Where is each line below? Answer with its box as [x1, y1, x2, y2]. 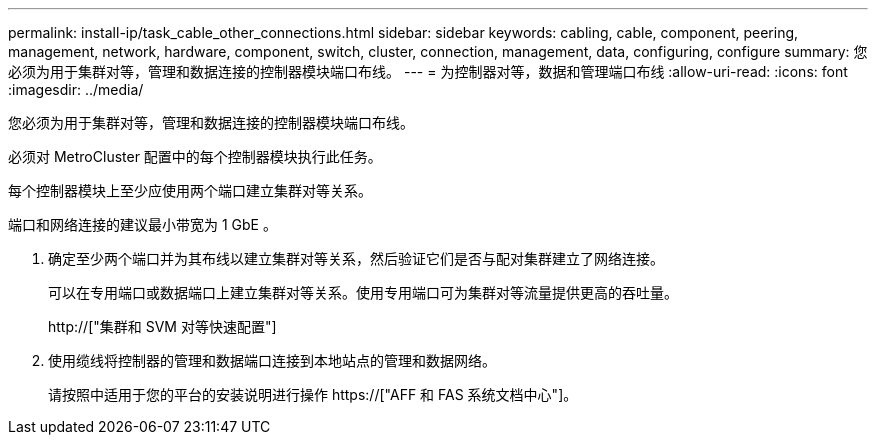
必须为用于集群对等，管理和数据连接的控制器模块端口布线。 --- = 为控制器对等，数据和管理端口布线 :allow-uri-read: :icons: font [8, 63, 848, 80]
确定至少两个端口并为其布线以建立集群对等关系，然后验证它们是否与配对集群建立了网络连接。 [48, 250, 664, 267]
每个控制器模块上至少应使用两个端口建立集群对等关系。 [8, 182, 372, 199]
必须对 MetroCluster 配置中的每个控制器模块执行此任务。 [8, 148, 382, 165]
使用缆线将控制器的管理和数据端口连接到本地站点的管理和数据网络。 [48, 352, 496, 369]
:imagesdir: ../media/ [8, 81, 144, 98]
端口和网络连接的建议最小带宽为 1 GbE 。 [8, 216, 277, 233]
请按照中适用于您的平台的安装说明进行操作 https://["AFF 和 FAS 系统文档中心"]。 [48, 386, 578, 403]
